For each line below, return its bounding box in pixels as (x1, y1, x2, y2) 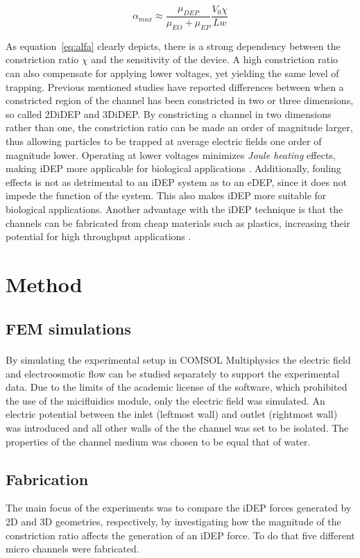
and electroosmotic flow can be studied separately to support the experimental (6, 366, 340, 380)
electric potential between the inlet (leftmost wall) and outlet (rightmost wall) (6, 407, 338, 421)
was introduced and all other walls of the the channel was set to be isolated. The (6, 420, 349, 434)
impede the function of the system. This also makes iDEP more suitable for (6, 188, 327, 203)
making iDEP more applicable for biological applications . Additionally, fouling (6, 161, 341, 176)
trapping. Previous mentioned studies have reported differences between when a (6, 79, 344, 94)
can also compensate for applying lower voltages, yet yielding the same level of (6, 66, 339, 81)
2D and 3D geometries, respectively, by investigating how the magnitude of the (6, 514, 341, 528)
